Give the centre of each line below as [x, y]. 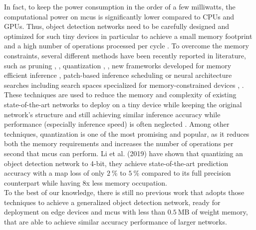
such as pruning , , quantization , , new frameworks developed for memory [118, 65]
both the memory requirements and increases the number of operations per [119, 143]
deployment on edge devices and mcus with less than [85, 212]
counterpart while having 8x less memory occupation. [86, 182]
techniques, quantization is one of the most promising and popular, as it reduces [127, 133]
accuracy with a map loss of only [54, 173]
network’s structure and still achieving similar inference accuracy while [112, 114]
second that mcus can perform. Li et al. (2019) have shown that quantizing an [124, 153]
